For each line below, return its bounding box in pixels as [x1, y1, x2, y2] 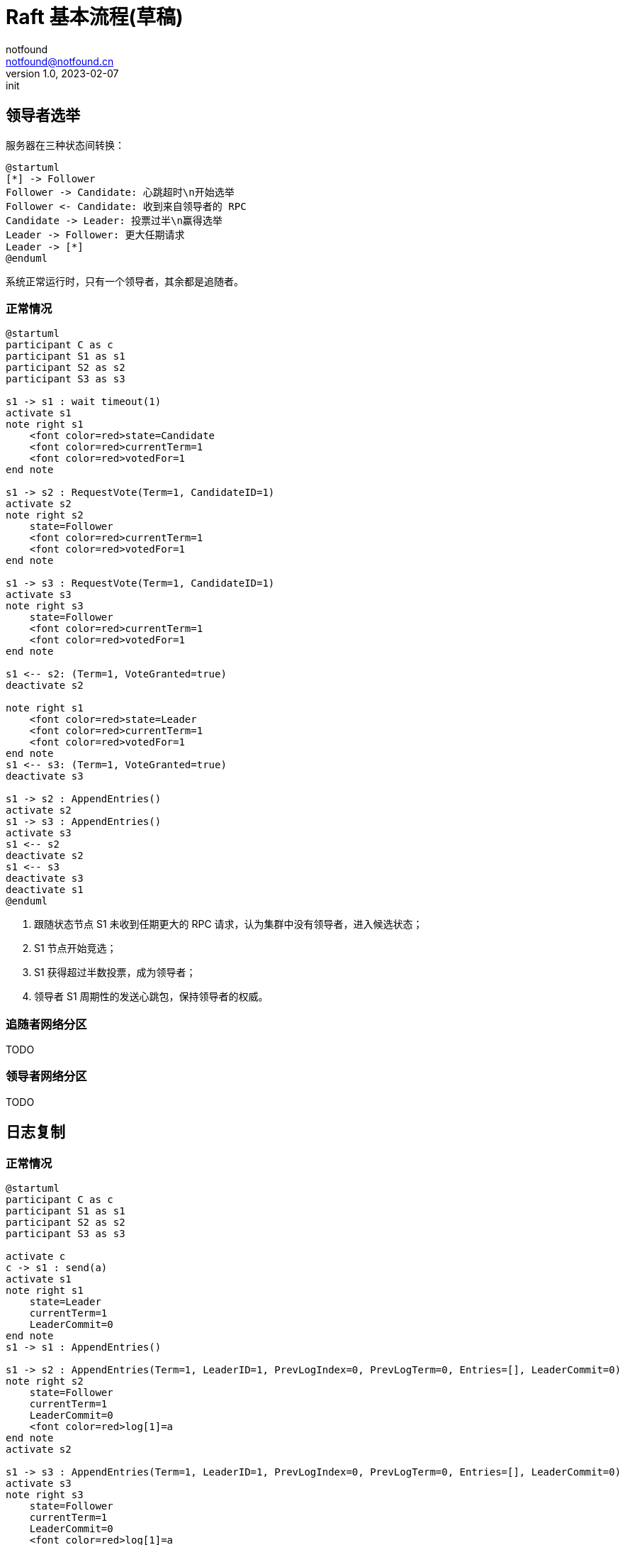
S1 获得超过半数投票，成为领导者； [34, 966, 196, 979]
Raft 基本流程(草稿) [6, 5, 184, 29]
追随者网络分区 [6, 1017, 87, 1031]
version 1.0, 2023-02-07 [6, 67, 119, 79]
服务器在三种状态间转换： [6, 138, 125, 151]
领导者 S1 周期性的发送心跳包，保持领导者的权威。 [34, 990, 269, 1003]
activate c [6, 1251, 66, 1263]
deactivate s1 [6, 884, 84, 896]
